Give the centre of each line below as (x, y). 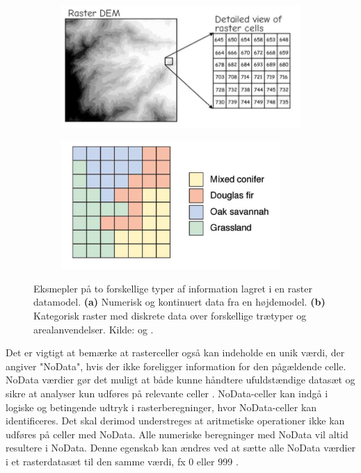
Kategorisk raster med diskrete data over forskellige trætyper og (170, 316)
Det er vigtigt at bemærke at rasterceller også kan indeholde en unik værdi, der (175, 352)
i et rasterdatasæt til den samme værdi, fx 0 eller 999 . (122, 461)
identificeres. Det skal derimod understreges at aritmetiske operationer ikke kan (175, 421)
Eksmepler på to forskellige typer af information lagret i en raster (173, 288)
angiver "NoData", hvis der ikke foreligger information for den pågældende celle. (176, 366)
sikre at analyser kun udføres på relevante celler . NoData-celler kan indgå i (167, 393)
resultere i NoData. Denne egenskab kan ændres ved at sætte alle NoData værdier (181, 448)
